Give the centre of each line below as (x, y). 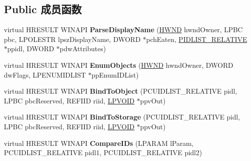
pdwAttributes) (83, 49)
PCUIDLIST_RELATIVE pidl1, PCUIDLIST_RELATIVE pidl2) (103, 152)
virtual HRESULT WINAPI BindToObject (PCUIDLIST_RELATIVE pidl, (121, 91)
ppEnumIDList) (115, 74)
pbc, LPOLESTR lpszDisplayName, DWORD (72, 39)
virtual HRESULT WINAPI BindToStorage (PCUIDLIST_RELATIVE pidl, (122, 117)
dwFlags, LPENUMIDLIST (45, 74)
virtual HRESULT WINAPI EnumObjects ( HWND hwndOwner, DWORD (119, 65)
